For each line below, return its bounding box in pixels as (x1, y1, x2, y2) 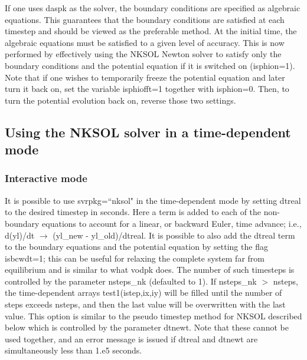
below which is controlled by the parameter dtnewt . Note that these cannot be (5, 321, 289, 333)
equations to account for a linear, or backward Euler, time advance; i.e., (42, 217, 302, 229)
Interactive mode (5, 171, 87, 186)
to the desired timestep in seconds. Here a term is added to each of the (5, 206, 262, 218)
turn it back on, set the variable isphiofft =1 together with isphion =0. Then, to (5, 82, 289, 95)
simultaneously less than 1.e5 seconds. (5, 344, 142, 356)
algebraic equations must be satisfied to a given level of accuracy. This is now (5, 36, 285, 48)
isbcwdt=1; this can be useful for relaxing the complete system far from (5, 252, 264, 264)
